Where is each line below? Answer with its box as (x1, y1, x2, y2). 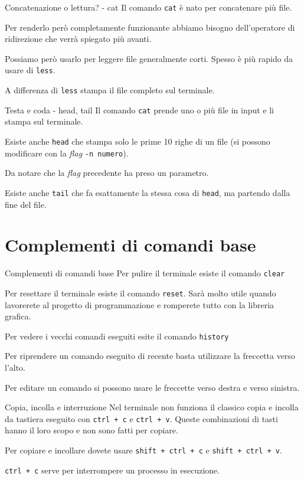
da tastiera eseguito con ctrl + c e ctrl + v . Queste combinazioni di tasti (5, 412, 278, 425)
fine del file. (5, 198, 47, 210)
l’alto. (5, 361, 26, 374)
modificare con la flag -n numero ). (5, 146, 129, 159)
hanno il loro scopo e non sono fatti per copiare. (5, 424, 178, 436)
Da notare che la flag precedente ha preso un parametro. (5, 166, 209, 179)
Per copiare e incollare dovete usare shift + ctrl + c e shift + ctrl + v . (5, 444, 282, 456)
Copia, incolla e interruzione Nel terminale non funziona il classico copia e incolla (5, 401, 299, 413)
